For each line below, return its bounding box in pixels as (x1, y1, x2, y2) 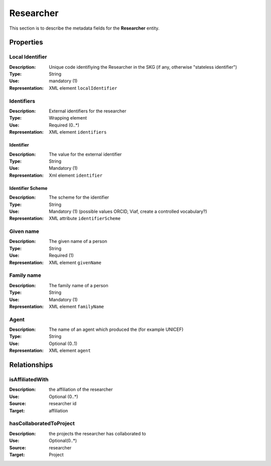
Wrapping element (49, 115, 87, 121)
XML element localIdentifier (49, 85, 117, 91)
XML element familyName (49, 303, 104, 309)
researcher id (49, 401, 77, 407)
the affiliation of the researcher (49, 387, 113, 393)
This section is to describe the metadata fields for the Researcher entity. (9, 25, 160, 31)
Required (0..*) (49, 122, 80, 128)
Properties (9, 38, 43, 47)
